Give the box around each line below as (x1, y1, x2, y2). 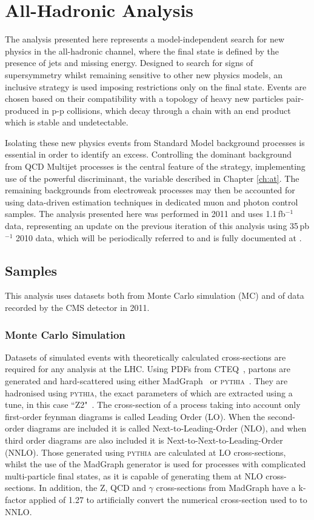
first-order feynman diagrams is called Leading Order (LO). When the (5, 410, 266, 422)
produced (5, 104, 39, 116)
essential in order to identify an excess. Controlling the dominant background (5, 148, 292, 161)
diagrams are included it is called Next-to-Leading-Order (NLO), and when (27, 422, 307, 435)
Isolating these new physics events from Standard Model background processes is (5, 136, 305, 148)
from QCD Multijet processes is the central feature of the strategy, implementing (5, 160, 306, 173)
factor (5, 493, 27, 505)
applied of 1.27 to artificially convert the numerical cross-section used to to (29, 493, 307, 505)
